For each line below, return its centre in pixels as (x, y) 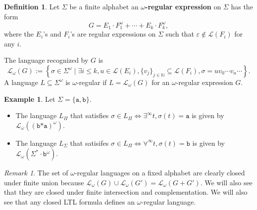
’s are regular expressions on (113, 34)
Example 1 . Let (30, 99)
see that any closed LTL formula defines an (69, 202)
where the (19, 34)
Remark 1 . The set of (36, 173)
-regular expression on (183, 6)
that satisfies (90, 115)
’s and (52, 34)
